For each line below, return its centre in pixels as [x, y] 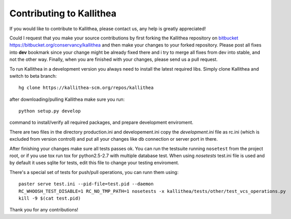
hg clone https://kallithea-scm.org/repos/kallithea [86, 88]
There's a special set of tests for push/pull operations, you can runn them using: [94, 172]
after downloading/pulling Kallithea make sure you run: [67, 99]
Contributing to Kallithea [63, 13]
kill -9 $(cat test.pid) [50, 198]
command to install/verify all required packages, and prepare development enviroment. [101, 122]
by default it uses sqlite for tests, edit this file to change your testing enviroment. [94, 163]
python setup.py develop [50, 111]
